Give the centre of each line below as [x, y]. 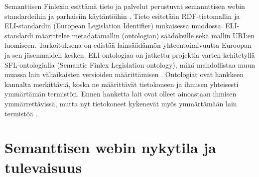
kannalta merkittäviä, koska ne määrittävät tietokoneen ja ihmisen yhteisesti [122, 84]
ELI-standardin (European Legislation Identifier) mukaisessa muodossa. [114, 26]
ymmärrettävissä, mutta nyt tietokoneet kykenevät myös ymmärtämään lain [121, 103]
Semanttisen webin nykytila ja [110, 147]
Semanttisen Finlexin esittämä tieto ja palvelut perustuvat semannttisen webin [125, 6]
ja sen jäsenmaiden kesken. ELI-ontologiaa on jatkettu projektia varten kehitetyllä [130, 54]
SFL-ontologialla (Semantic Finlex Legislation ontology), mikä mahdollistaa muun [130, 64]
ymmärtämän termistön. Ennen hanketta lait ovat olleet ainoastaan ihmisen [121, 94]
